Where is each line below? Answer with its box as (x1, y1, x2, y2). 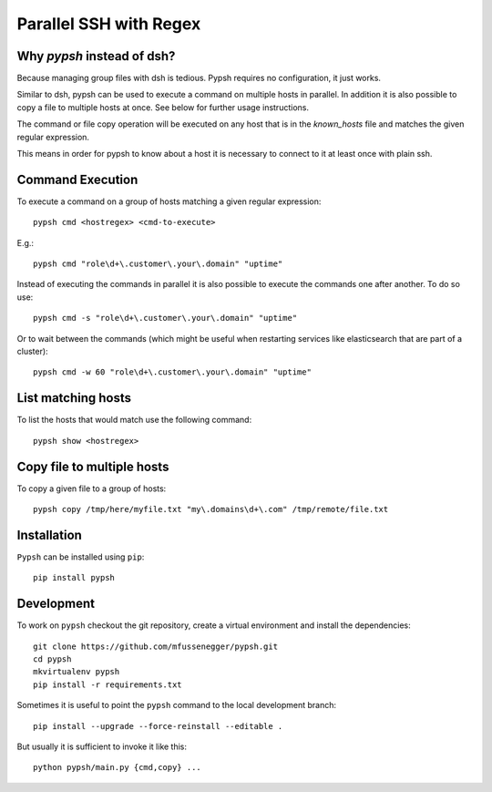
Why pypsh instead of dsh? (16, 48, 176, 64)
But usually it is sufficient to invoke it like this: (16, 741, 187, 752)
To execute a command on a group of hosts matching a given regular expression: (16, 196, 322, 207)
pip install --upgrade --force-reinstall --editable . (33, 721, 283, 731)
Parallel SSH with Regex (16, 14, 201, 34)
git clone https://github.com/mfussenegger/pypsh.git (33, 641, 278, 652)
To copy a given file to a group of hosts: (16, 483, 167, 494)
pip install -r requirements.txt (33, 679, 182, 690)
